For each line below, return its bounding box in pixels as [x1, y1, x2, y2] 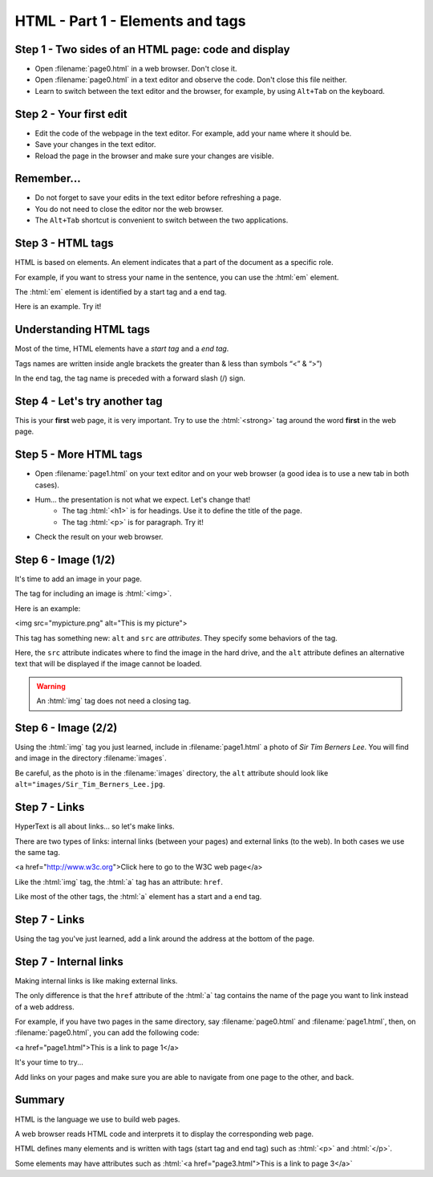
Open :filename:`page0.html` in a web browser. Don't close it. [34, 64, 237, 74]
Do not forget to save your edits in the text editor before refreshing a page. [34, 193, 282, 202]
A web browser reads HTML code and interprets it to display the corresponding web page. [14, 1129, 314, 1138]
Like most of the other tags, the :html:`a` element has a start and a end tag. [14, 892, 262, 902]
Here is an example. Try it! [14, 302, 102, 312]
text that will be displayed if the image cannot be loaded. [14, 659, 202, 669]
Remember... [14, 172, 81, 185]
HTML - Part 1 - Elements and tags [14, 12, 246, 30]
